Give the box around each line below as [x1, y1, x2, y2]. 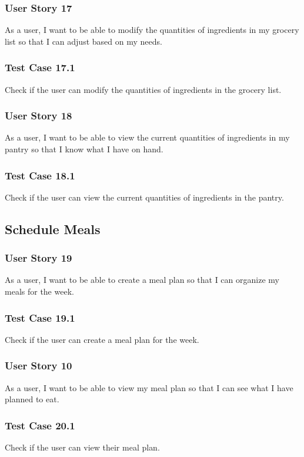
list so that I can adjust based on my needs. [5, 35, 162, 47]
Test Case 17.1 [5, 60, 75, 75]
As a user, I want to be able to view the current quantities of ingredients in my [5, 131, 290, 144]
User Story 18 [5, 108, 72, 123]
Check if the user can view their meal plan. [5, 441, 160, 453]
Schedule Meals [5, 219, 101, 238]
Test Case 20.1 [5, 418, 75, 432]
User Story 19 [5, 251, 72, 265]
